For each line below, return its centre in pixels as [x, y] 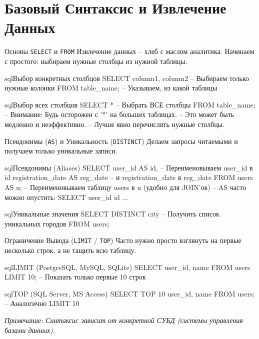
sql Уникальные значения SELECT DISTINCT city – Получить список [112, 214]
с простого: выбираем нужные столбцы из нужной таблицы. [96, 61]
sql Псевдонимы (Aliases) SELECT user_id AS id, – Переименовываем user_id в [129, 167]
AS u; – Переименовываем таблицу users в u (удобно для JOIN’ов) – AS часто [125, 187]
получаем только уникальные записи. [61, 151]
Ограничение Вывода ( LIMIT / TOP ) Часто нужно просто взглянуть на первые [123, 240]
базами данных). [30, 330]
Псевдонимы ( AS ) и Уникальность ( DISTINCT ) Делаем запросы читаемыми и [121, 141]
